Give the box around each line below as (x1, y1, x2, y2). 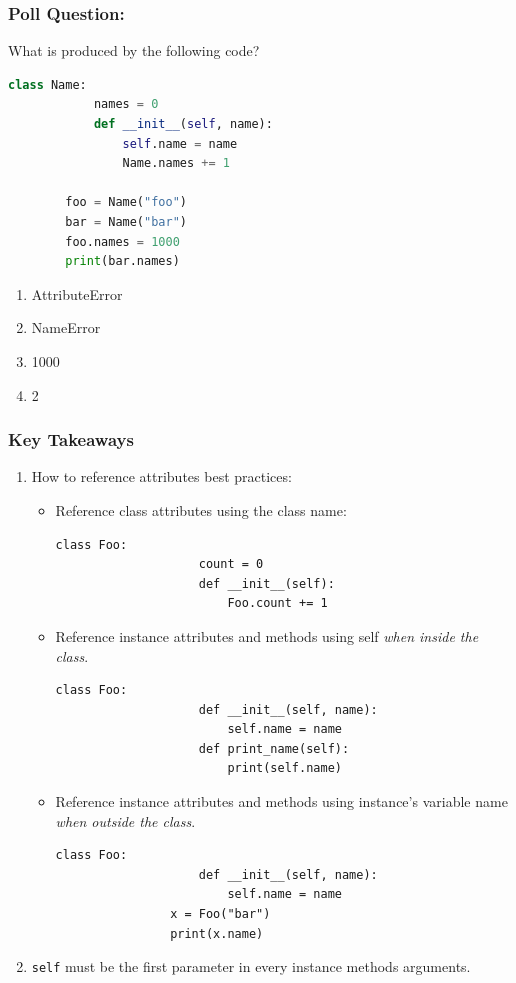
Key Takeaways (8, 427, 134, 452)
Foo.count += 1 (227, 596, 328, 611)
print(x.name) (170, 926, 264, 941)
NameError (31, 317, 101, 338)
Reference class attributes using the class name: (55, 499, 347, 520)
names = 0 (93, 97, 159, 112)
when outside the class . (55, 810, 196, 831)
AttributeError (31, 283, 123, 304)
